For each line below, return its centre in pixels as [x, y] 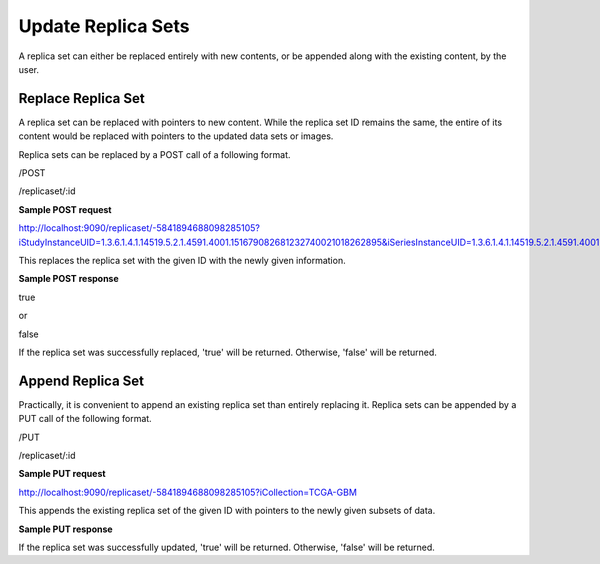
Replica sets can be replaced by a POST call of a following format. [154, 154]
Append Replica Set [81, 380]
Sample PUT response [66, 529]
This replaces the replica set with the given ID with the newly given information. [182, 260]
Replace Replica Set [81, 98]
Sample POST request [65, 209]
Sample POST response [68, 279]
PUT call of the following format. [85, 419]
